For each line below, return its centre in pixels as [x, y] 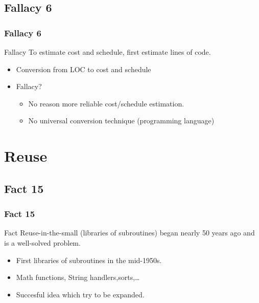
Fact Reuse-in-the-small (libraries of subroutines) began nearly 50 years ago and [129, 233]
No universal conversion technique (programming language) [121, 121]
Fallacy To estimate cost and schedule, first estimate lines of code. [108, 52]
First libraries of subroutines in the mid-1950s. [89, 260]
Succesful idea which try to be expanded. [80, 294]
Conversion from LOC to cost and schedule [84, 69]
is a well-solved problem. [42, 242]
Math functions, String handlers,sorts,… [78, 277]
